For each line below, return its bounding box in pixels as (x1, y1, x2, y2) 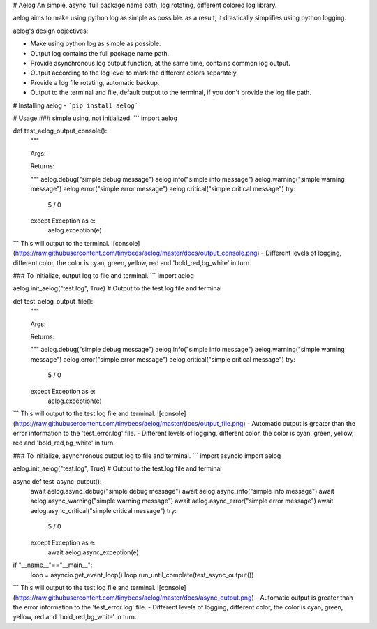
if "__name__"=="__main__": (13, 561, 93, 569)
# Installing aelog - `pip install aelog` (13, 101, 139, 110)
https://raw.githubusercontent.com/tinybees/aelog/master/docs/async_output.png (15, 593, 252, 602)
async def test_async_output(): (13, 477, 102, 485)
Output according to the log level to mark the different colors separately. (30, 68, 239, 77)
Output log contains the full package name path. (30, 49, 170, 57)
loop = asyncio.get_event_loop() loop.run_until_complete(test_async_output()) (30, 570, 254, 579)
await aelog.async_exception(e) (47, 548, 139, 556)
